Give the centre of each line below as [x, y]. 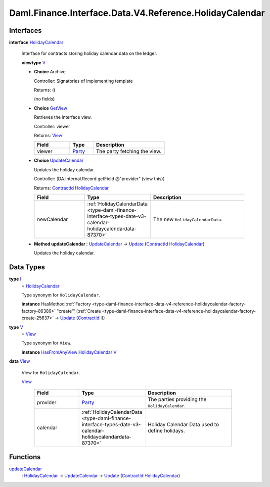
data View [20, 361]
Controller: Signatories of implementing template [83, 81]
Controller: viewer [52, 126]
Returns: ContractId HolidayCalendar [71, 188]
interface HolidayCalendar [36, 43]
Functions [25, 457]
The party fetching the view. [129, 151]
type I [15, 279]
